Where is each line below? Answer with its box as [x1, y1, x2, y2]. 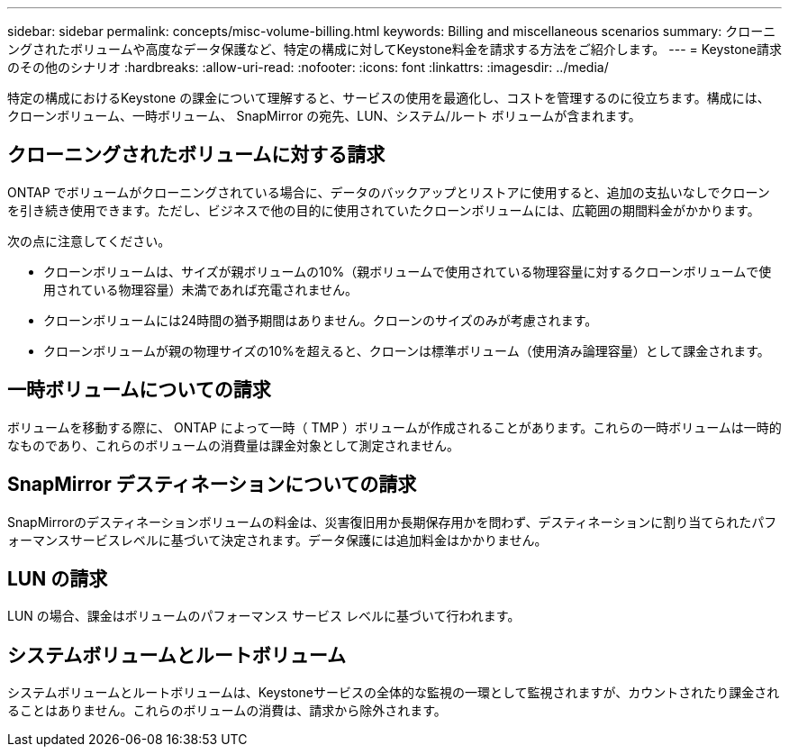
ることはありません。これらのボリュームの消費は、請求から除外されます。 [7, 703, 447, 719]
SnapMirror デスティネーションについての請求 [7, 473, 417, 496]
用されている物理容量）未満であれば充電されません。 [43, 281, 358, 297]
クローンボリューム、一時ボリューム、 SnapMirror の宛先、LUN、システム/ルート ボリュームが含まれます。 [7, 108, 641, 123]
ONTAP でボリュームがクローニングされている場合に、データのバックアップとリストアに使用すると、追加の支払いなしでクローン [7, 184, 770, 200]
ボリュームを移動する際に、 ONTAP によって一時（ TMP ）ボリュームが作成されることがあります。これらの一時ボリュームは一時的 [7, 419, 782, 435]
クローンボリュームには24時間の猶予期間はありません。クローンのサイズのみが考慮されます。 [43, 312, 598, 328]
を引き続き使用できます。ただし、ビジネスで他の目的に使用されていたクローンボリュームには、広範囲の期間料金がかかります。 [7, 202, 760, 218]
